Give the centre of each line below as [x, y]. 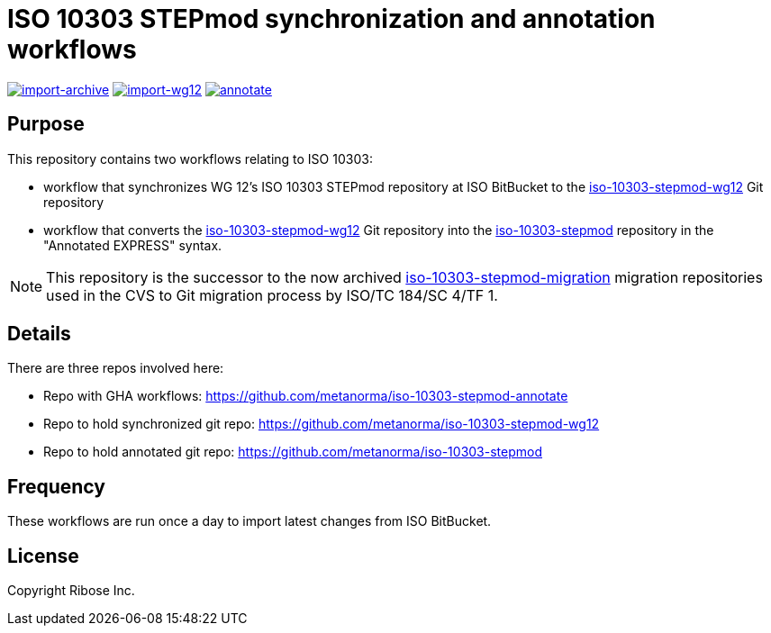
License [43, 556]
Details [39, 334]
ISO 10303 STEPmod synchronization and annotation [331, 19]
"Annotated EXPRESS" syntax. [133, 245]
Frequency [56, 486]
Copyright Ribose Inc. [71, 591]
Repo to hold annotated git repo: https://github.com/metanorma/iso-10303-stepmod [293, 452]
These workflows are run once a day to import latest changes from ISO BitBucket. [249, 521]
